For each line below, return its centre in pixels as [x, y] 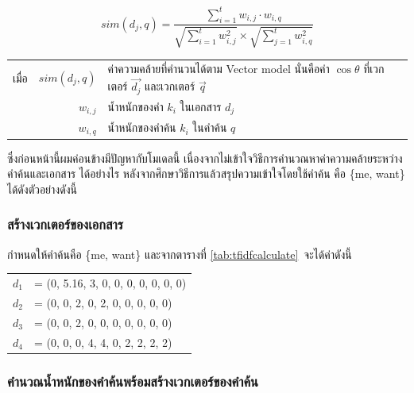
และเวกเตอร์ [170, 86]
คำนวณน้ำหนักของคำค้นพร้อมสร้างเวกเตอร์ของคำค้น [133, 381]
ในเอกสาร [201, 106]
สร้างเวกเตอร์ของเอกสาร [65, 224]
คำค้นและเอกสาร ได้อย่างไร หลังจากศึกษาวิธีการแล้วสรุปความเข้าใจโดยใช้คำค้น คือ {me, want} [206, 173]
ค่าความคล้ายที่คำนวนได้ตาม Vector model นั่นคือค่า [219, 69]
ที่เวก [374, 69]
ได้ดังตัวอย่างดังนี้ [42, 189]
